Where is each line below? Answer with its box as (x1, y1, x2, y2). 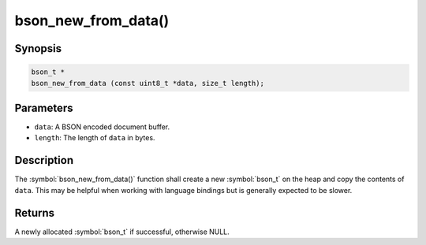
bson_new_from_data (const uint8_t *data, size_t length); (31, 79, 264, 87)
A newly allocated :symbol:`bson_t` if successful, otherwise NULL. (14, 227, 230, 236)
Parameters (14, 101, 73, 114)
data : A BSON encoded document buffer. (34, 122, 170, 132)
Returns (14, 206, 55, 220)
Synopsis (14, 42, 62, 55)
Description (14, 154, 74, 167)
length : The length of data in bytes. (34, 133, 155, 143)
